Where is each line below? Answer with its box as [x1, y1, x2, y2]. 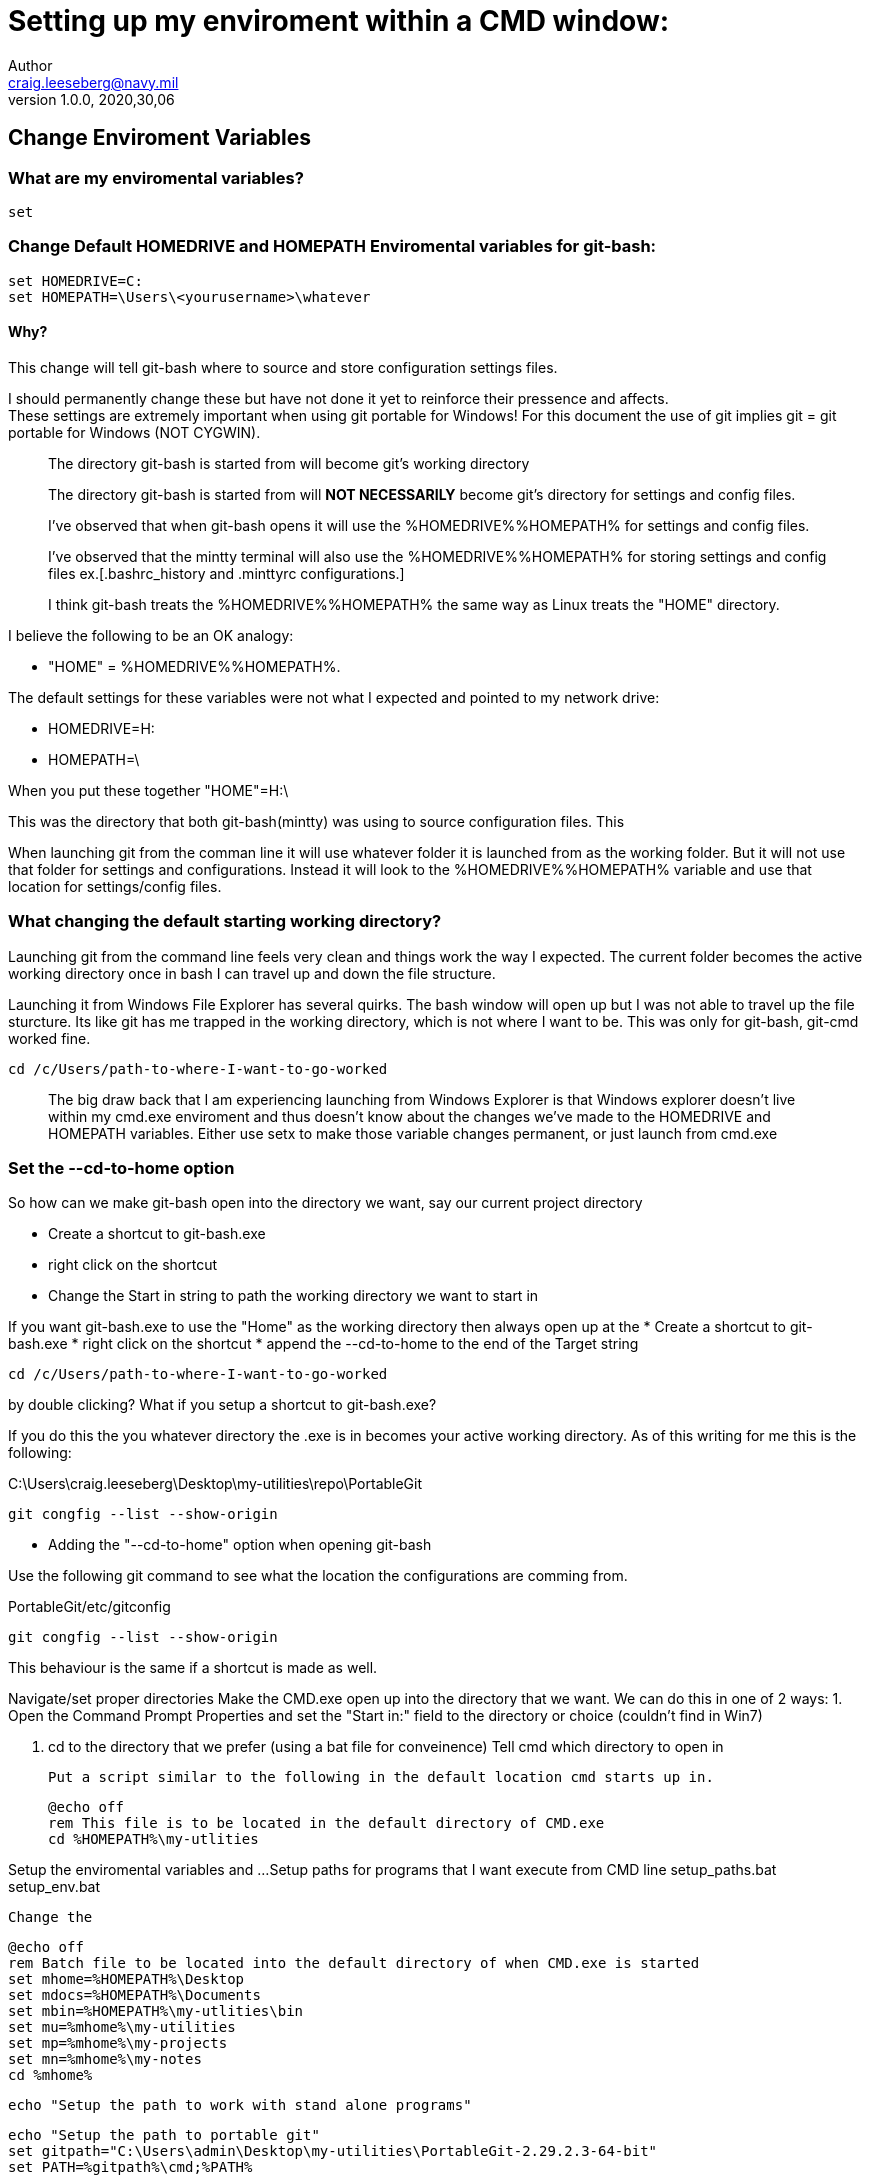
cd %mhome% [8, 2067, 93, 2084]
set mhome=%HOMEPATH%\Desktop [8, 1971, 245, 1988]
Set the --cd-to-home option [8, 1158, 235, 1179]
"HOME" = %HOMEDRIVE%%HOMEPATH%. [48, 657, 341, 675]
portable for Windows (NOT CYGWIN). [8, 423, 261, 441]
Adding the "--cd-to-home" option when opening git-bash [48, 1536, 432, 1554]
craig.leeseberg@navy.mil [8, 73, 179, 91]
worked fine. [8, 1029, 91, 1047]
